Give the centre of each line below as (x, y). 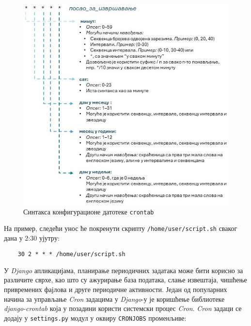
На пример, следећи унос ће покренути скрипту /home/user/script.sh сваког (121, 228)
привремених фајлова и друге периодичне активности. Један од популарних (116, 289)
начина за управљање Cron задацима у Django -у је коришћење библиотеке (114, 299)
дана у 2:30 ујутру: (32, 237)
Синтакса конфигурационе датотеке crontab (89, 212)
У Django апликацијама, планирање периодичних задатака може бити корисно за (124, 270)
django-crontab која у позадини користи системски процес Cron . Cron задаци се (123, 308)
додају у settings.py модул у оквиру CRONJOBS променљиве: (95, 318)
